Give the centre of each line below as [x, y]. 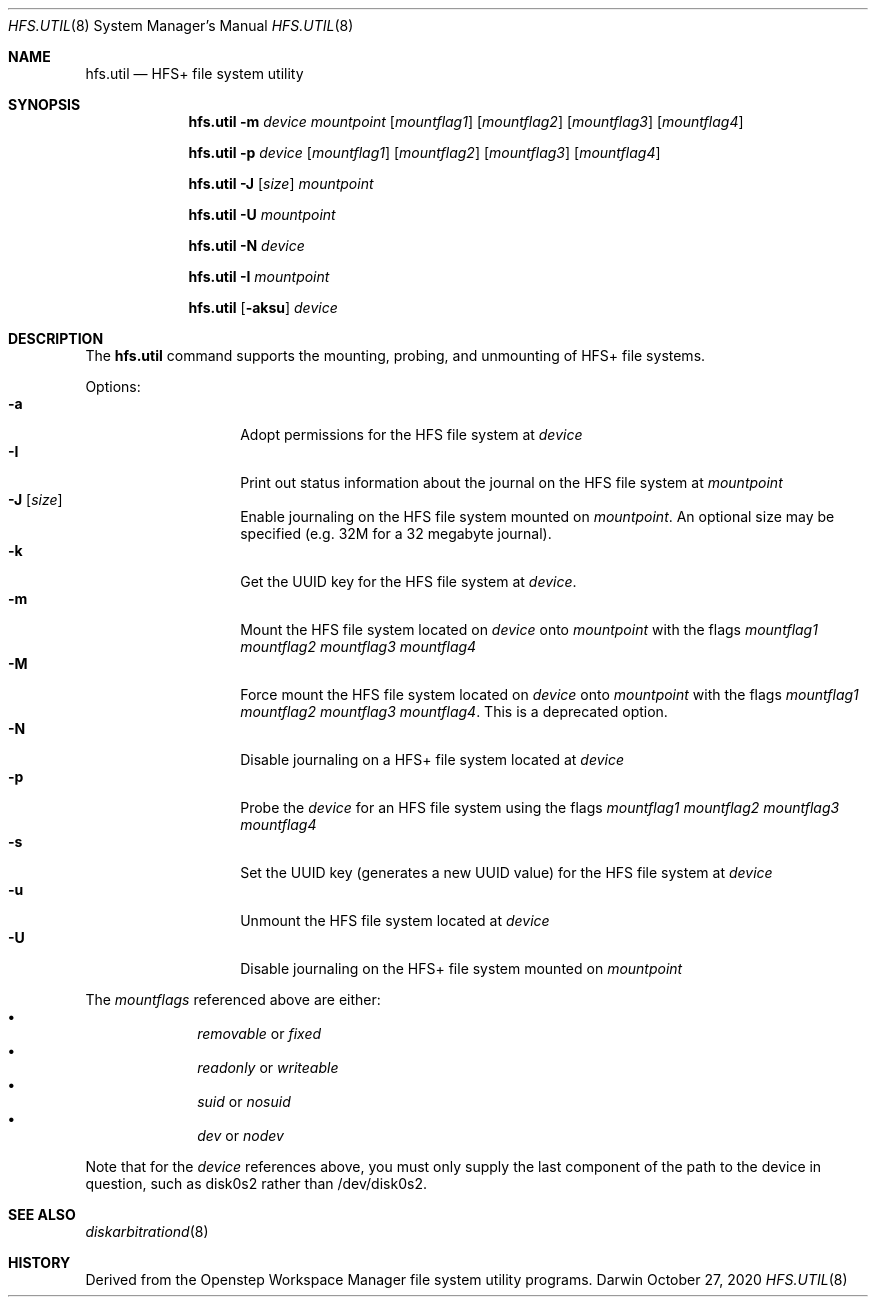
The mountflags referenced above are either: [233, 999]
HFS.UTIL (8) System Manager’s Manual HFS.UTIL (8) [181, 25]
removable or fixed [259, 1033]
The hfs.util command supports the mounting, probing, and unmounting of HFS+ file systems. [395, 355]
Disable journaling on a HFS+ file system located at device [432, 759]
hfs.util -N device [246, 245]
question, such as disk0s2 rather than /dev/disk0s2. [256, 1183]
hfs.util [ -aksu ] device [263, 307]
